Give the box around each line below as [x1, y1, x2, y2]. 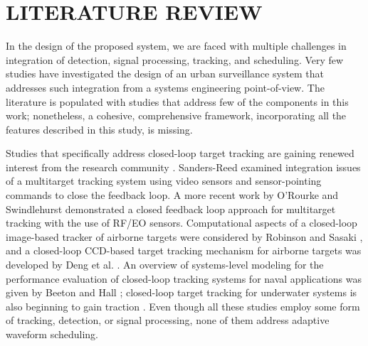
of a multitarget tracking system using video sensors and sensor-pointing [6, 173, 322, 188]
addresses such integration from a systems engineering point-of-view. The [6, 80, 325, 94]
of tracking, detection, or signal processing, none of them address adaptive [6, 313, 330, 328]
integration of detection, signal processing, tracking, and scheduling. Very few [6, 52, 344, 67]
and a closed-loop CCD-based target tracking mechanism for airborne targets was [6, 243, 362, 258]
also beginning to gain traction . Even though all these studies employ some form [6, 298, 360, 313]
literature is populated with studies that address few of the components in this [6, 94, 349, 109]
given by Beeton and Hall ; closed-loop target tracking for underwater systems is [6, 285, 357, 300]
